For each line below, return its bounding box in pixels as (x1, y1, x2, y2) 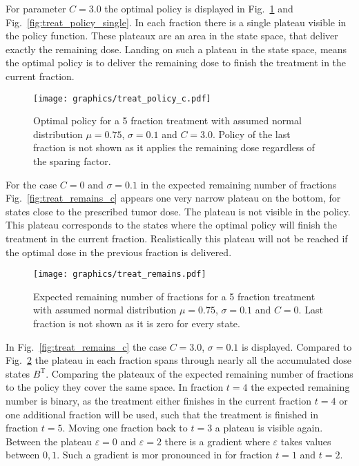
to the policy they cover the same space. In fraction (6, 380, 224, 394)
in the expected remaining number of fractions (140, 177, 337, 191)
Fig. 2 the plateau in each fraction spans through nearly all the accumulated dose (6, 353, 352, 367)
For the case (6, 177, 57, 191)
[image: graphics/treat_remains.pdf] (33, 269, 206, 280)
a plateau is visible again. (215, 420, 323, 435)
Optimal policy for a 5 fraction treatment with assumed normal (33, 113, 302, 128)
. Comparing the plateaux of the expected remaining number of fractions (46, 366, 353, 380)
